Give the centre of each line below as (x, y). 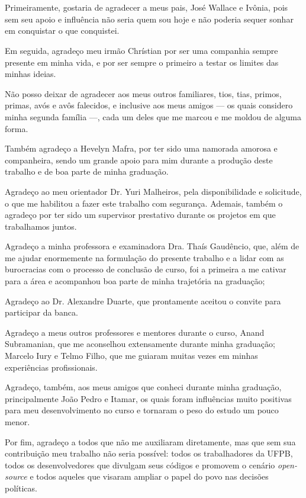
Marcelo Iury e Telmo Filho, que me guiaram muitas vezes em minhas (131, 356)
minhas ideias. (30, 74)
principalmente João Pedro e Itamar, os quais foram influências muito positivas (148, 398)
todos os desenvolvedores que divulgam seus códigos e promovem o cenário (140, 465)
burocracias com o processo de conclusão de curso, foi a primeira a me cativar (146, 269)
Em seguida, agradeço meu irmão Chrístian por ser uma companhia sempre (141, 50)
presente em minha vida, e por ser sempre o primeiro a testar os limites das (142, 62)
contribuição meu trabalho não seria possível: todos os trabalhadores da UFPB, (149, 453)
